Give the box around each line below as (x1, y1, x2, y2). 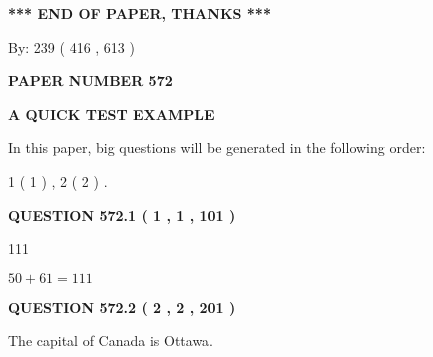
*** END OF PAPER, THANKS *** (8, 3, 271, 23)
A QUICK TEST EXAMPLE (8, 103, 215, 124)
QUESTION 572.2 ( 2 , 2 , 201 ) (8, 296, 236, 317)
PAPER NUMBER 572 (8, 70, 173, 91)
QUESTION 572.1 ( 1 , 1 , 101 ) (8, 204, 236, 225)
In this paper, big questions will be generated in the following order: (8, 137, 426, 158)
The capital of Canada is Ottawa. (8, 330, 214, 351)
